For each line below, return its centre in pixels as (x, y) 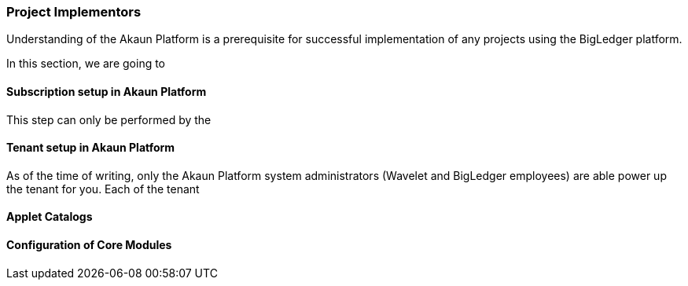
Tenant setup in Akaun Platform (91, 148)
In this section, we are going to (86, 64)
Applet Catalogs (50, 217)
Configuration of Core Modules (89, 245)
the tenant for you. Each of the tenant (103, 189)
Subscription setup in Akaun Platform (107, 91)
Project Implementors (74, 12)
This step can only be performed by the (109, 119)
